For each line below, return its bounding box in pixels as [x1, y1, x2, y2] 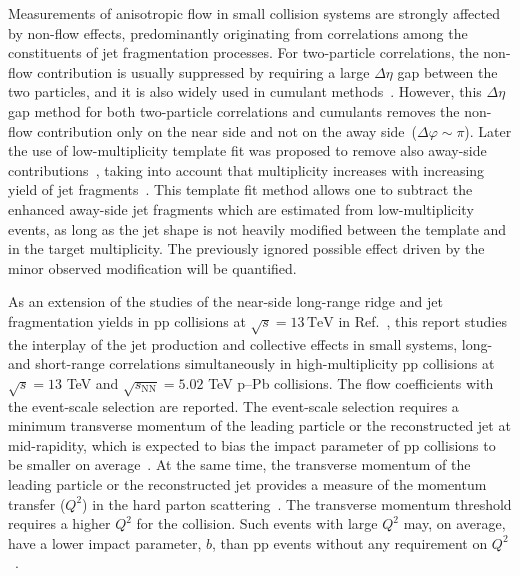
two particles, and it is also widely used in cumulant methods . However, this [8, 81, 482, 102]
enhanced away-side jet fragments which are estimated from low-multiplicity [8, 198, 474, 219]
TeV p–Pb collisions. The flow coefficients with [208, 372, 494, 393]
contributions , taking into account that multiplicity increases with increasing [8, 159, 485, 180]
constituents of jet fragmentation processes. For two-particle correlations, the [8, 42, 479, 63]
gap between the [397, 61, 498, 82]
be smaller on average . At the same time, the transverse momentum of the [8, 454, 471, 475]
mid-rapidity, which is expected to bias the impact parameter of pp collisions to [8, 434, 496, 455]
